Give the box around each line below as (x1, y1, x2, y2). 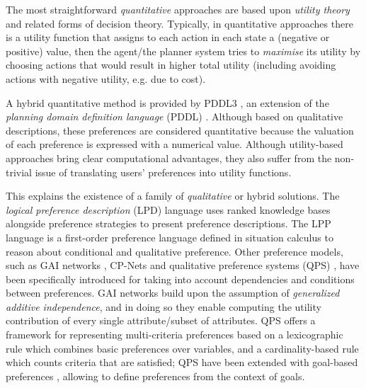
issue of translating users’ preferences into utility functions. (35, 164, 292, 179)
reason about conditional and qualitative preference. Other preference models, (6, 244, 343, 258)
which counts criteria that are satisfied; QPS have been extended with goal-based (6, 355, 358, 370)
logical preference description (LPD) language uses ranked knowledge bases (6, 202, 331, 217)
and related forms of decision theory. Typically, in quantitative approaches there (6, 16, 353, 30)
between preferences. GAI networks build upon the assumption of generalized (6, 285, 340, 300)
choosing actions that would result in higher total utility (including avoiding (6, 57, 336, 72)
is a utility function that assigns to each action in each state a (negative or (6, 30, 330, 45)
